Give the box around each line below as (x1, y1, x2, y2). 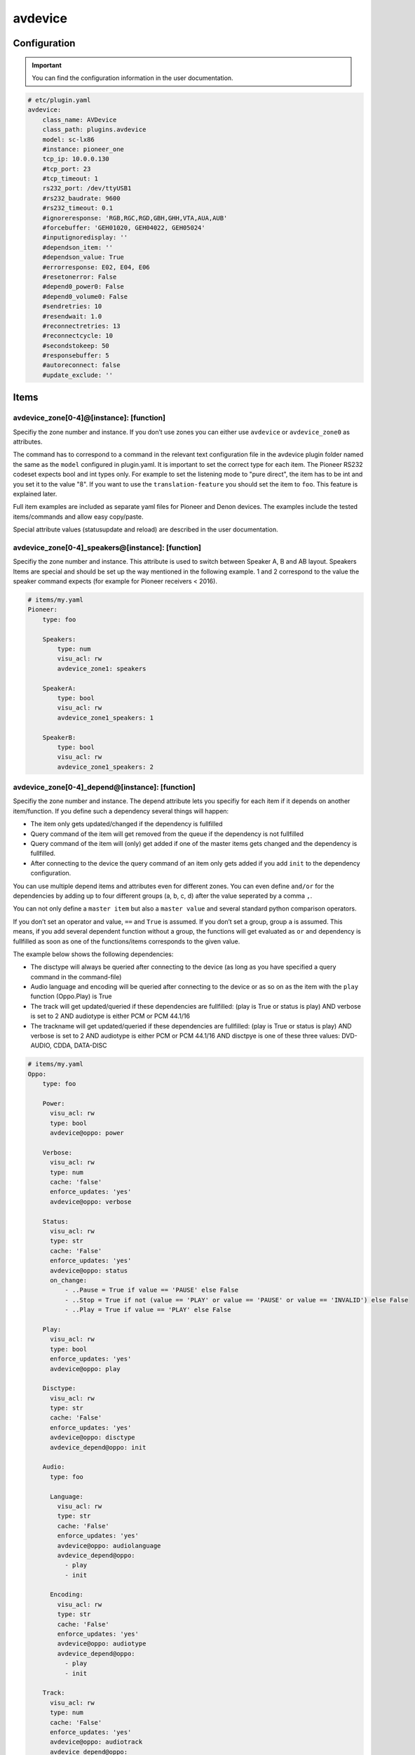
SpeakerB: (42, 734, 76, 741)
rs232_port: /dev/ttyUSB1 (42, 185, 132, 192)
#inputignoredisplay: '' (42, 234, 128, 241)
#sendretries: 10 (42, 303, 102, 310)
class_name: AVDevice (42, 116, 117, 124)
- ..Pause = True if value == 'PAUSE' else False (64, 1286, 239, 1294)
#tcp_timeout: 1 (42, 175, 98, 183)
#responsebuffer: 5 (42, 352, 110, 359)
